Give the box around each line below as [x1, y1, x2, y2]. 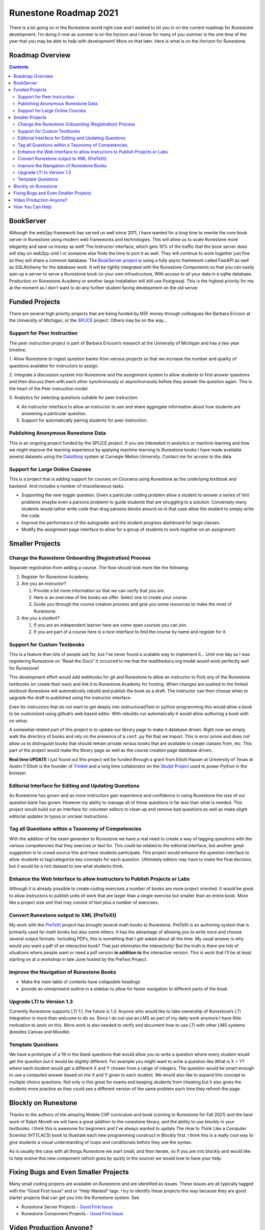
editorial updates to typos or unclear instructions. [9, 813, 109, 819]
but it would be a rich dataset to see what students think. [9, 863, 124, 869]
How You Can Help [13, 204, 52, 210]
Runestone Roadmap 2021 [9, 7, 119, 18]
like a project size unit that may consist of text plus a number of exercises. [9, 899, 159, 905]
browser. [9, 770, 27, 776]
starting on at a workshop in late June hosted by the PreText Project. [9, 956, 148, 962]
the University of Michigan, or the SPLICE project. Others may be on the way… [9, 317, 167, 323]
